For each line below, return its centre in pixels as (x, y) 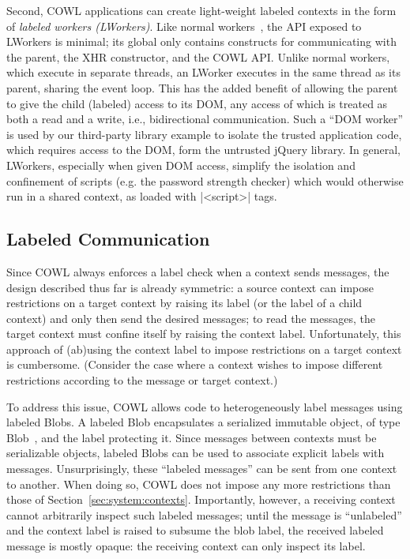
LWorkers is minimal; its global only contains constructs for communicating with (201, 41)
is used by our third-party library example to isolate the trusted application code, (204, 134)
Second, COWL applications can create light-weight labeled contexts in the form (201, 10)
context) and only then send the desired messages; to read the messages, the (191, 318)
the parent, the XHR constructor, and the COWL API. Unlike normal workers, (198, 56)
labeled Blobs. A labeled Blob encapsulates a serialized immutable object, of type (203, 422)
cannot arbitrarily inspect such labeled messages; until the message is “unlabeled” (204, 514)
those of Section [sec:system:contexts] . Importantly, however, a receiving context (201, 499)
